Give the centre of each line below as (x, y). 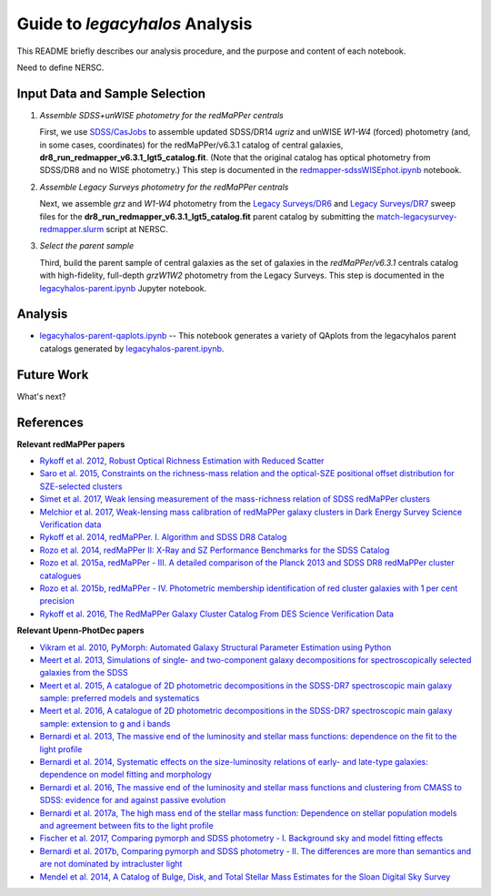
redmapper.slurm (72, 229)
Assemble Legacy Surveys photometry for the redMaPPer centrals (164, 187)
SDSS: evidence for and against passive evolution (133, 800)
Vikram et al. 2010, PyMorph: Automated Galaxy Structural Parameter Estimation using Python (215, 647)
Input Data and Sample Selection (111, 93)
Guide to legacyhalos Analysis (135, 24)
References (50, 422)
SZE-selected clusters (81, 486)
